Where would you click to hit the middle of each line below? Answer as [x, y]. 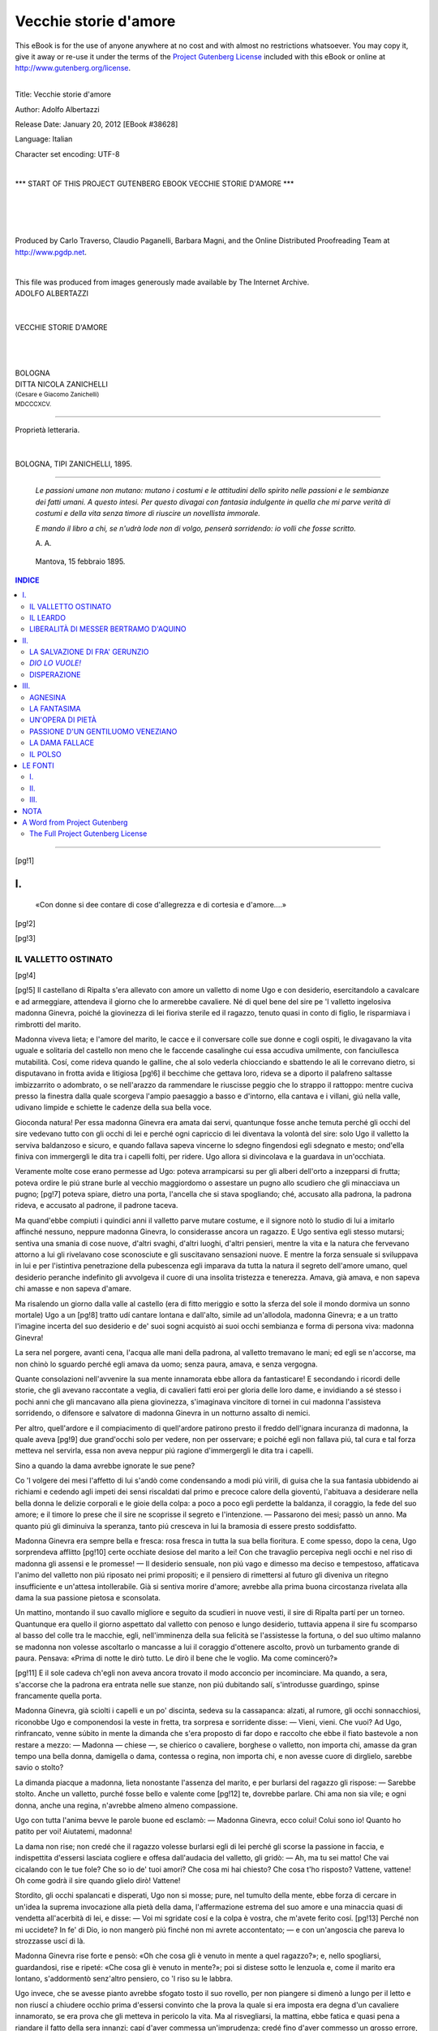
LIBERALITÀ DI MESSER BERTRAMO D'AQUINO [108, 629]
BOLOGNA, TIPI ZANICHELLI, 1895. [74, 464]
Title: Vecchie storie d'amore [63, 94]
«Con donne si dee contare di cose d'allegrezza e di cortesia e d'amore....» [161, 905]
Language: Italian [44, 139]
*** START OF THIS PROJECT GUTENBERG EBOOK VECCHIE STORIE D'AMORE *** [155, 184]
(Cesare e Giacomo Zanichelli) [57, 395]
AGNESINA [48, 697]
